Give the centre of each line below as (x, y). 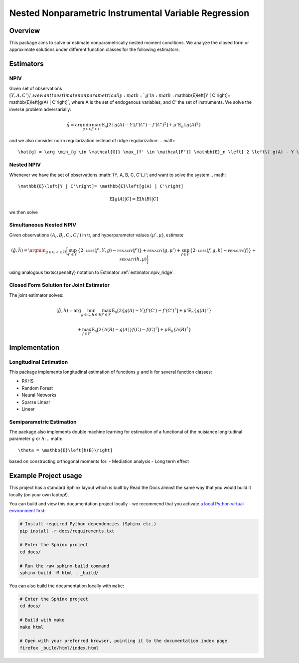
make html (32, 627)
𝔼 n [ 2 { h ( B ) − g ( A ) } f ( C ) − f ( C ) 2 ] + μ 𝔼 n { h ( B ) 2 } (141, 330)
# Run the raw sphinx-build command (65, 566)
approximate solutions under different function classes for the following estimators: (95, 49)
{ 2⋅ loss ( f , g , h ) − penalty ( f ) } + (223, 250)
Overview (25, 31)
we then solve (24, 212)
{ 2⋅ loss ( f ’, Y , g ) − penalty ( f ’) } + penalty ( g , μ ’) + (129, 250)
